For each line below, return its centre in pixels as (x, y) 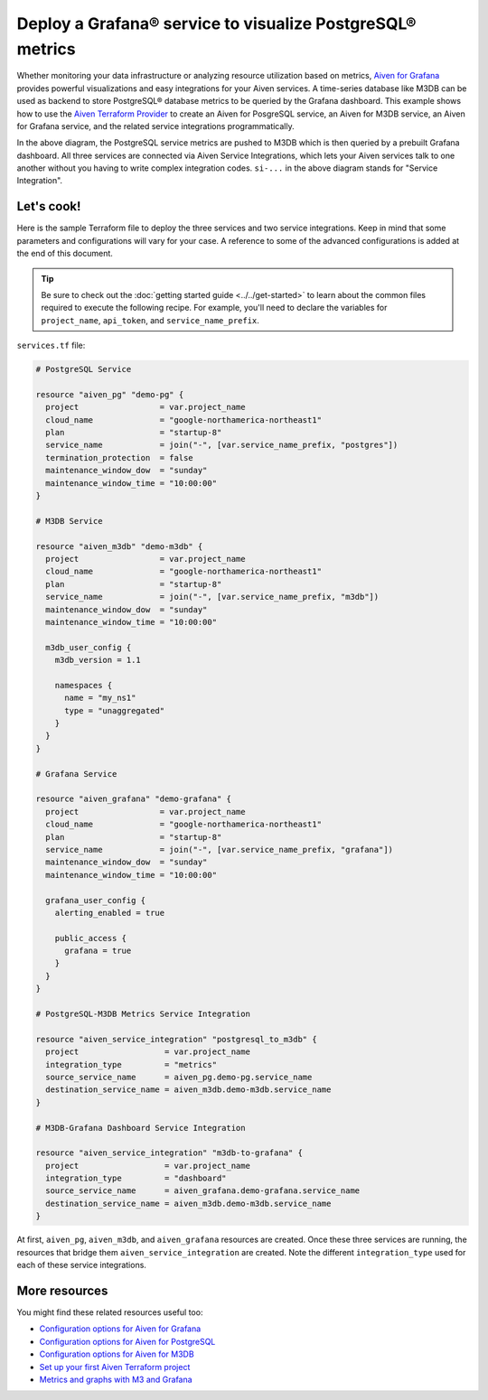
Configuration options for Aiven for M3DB (117, 1354)
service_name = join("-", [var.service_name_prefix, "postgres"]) (222, 445)
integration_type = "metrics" (131, 1064)
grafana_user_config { (96, 900)
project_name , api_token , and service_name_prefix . (150, 320)
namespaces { (84, 685)
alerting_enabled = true (110, 913)
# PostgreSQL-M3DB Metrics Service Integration (143, 1014)
